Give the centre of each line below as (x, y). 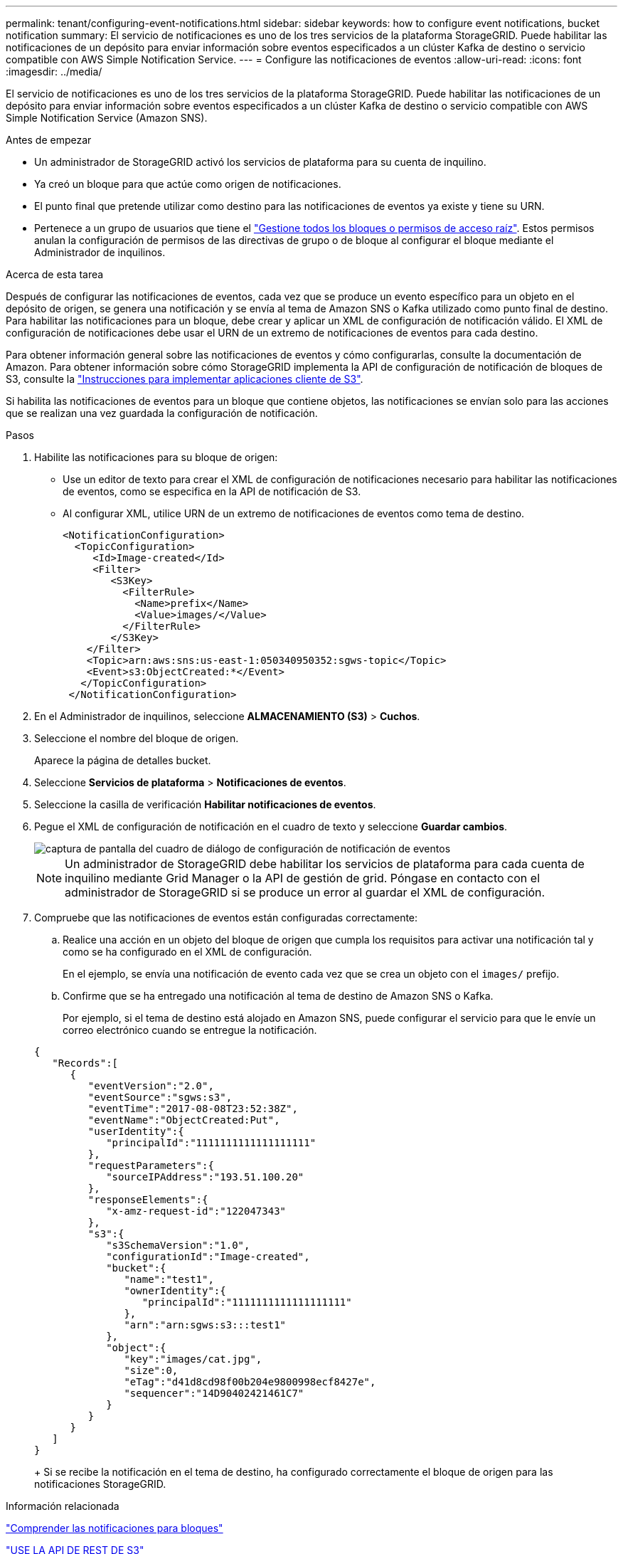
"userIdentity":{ (136, 1131)
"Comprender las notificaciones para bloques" (115, 1528)
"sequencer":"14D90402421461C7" (214, 1393)
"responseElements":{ (148, 1200)
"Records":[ (85, 1063)
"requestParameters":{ (151, 1165)
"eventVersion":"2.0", (151, 1086)
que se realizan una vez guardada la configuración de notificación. (162, 413)
